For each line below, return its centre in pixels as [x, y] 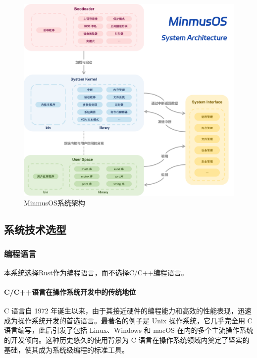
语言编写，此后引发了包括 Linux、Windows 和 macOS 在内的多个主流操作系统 [129, 330]
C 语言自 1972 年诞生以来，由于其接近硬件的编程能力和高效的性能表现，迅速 [128, 311]
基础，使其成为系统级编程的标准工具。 [66, 349]
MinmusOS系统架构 [54, 203]
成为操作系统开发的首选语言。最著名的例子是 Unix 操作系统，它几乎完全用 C [128, 320]
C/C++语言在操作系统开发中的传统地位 [70, 291]
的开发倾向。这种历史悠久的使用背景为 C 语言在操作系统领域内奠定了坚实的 [127, 339]
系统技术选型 [35, 230]
